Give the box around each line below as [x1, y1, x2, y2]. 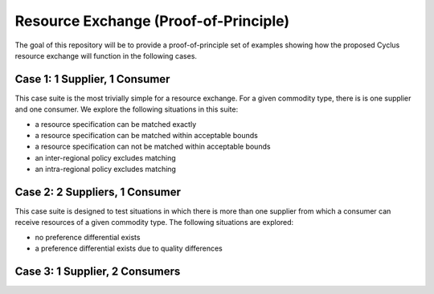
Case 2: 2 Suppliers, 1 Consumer [14, 186, 181, 198]
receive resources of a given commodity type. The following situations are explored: [14, 218, 294, 227]
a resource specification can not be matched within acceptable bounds [35, 141, 271, 152]
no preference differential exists [35, 232, 141, 242]
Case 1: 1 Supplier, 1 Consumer [14, 72, 170, 86]
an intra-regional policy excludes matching [35, 165, 177, 174]
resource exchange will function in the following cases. [14, 51, 197, 60]
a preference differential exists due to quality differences [35, 243, 223, 253]
